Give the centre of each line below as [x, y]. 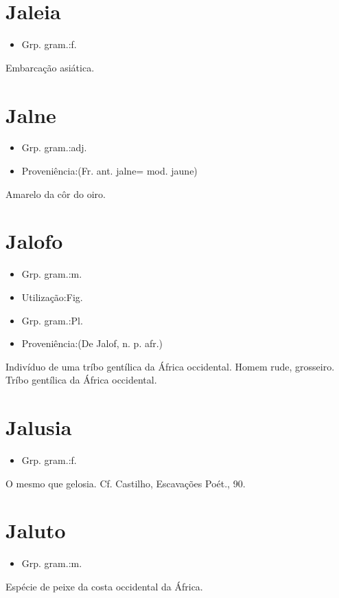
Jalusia [39, 427]
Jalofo [34, 241]
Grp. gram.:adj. [54, 147]
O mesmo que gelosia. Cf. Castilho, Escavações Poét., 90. [126, 483]
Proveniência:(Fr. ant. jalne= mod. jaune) [109, 171]
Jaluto [36, 530]
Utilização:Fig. [52, 297]
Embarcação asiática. [50, 67]
